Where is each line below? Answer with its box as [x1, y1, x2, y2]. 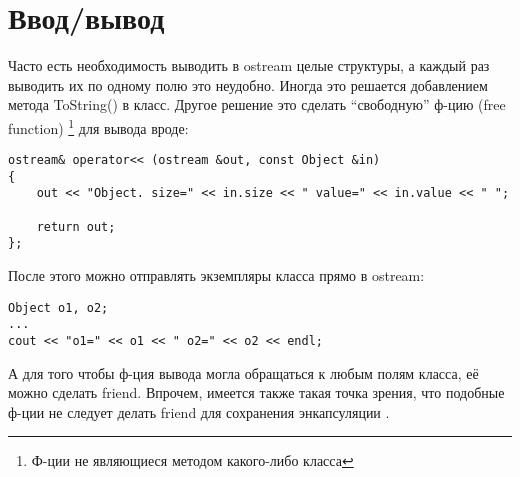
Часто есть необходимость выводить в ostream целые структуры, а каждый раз [8, 55, 490, 76]
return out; [36, 219, 116, 234]
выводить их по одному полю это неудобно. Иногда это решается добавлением [8, 74, 488, 95]
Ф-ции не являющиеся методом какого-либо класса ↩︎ [31, 450, 354, 471]
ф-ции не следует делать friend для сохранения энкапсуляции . [8, 401, 390, 422]
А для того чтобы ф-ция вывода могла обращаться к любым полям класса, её [8, 362, 479, 383]
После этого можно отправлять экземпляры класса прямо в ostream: [8, 265, 425, 286]
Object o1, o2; [8, 300, 109, 315]
